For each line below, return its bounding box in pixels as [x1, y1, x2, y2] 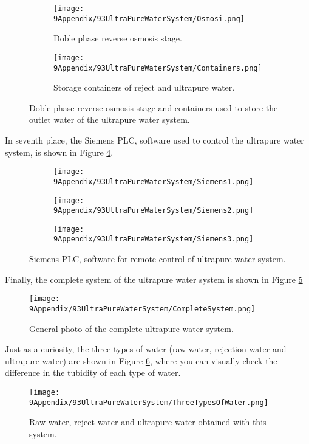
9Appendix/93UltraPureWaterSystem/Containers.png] [53, 63, 262, 72]
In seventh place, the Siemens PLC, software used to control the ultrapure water [5, 134, 304, 146]
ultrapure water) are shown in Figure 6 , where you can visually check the [5, 354, 277, 367]
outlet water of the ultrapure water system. [29, 113, 190, 126]
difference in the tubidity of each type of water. [5, 366, 181, 379]
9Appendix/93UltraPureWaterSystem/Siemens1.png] [53, 177, 254, 186]
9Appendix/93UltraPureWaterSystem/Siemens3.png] [53, 235, 254, 244]
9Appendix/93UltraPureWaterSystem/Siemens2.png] [53, 206, 254, 215]
